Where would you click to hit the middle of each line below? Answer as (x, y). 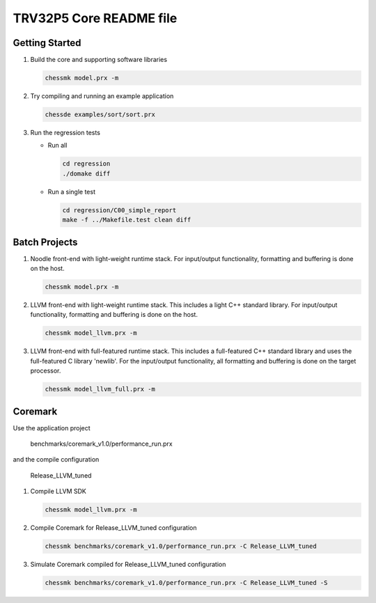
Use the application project (52, 428)
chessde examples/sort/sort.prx (100, 115)
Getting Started (47, 43)
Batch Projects (45, 242)
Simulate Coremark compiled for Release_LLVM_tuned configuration (128, 565)
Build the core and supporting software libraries (99, 60)
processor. (46, 371)
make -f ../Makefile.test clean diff (127, 220)
